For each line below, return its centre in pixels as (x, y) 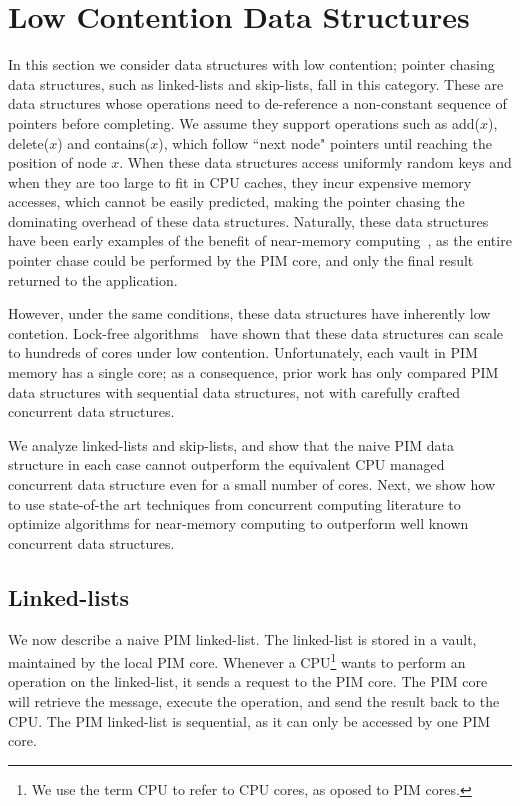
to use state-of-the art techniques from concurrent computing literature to (234, 503)
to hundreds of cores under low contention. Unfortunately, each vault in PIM (243, 352)
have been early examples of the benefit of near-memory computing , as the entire (260, 240)
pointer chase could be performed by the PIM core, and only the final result (241, 260)
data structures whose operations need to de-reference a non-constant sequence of (257, 103)
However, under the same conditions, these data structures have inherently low (249, 313)
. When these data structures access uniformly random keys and (315, 162)
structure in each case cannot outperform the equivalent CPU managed (226, 464)
